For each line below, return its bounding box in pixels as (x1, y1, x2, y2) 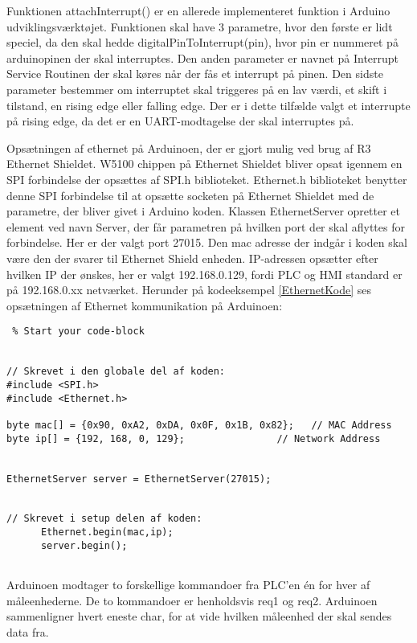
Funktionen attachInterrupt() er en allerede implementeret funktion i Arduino (6, 2, 390, 18)
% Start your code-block (12, 326, 145, 338)
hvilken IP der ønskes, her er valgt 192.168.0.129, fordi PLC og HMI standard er (6, 265, 403, 282)
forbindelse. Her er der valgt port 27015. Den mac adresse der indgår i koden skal (6, 234, 407, 251)
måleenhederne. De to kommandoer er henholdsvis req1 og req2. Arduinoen (6, 592, 378, 608)
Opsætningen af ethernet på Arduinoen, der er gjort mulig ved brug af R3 (6, 139, 371, 156)
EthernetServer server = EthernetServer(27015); (6, 473, 272, 485)
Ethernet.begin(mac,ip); (40, 526, 174, 539)
